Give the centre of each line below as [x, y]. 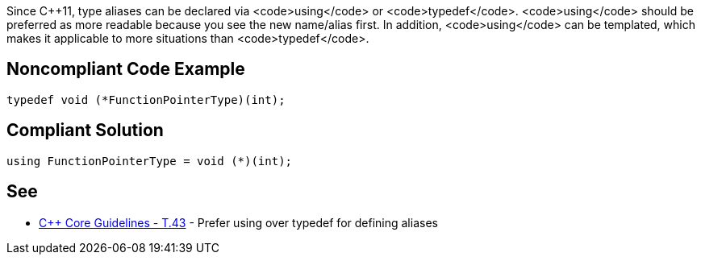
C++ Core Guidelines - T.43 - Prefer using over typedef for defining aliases [238, 222]
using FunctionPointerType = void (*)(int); [150, 161]
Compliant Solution [85, 130]
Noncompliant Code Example [126, 69]
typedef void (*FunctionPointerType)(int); [146, 99]
